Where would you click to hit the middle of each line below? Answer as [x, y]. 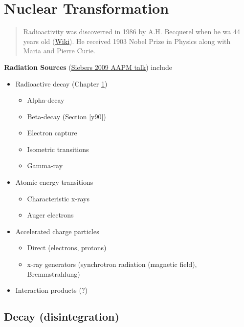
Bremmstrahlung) [54, 273]
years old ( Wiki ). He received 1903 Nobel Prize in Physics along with [127, 41]
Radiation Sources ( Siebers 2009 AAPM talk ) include [88, 67]
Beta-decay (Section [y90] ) [67, 116]
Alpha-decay [46, 100]
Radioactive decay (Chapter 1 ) [61, 83]
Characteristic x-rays [58, 198]
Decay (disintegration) [62, 316]
